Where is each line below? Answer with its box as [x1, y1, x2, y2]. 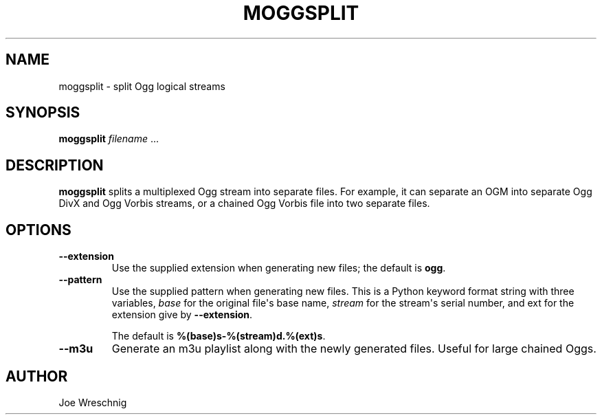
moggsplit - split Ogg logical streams [58, 80, 225, 92]
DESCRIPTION [5, 156, 104, 174]
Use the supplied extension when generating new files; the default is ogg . [111, 262, 446, 274]
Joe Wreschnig [58, 396, 127, 408]
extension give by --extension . [111, 309, 253, 321]
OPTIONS [5, 221, 71, 239]
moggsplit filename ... [58, 133, 159, 145]
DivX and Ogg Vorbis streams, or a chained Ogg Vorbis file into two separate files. [58, 197, 430, 210]
